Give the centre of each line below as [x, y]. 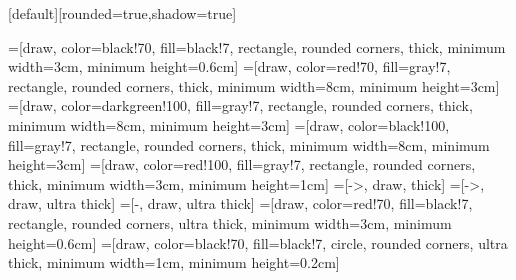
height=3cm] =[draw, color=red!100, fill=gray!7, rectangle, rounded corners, [242, 164]
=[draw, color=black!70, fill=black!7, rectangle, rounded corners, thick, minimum [257, 46]
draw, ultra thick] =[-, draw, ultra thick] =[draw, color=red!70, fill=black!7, [240, 203]
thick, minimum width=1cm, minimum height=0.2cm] [174, 262]
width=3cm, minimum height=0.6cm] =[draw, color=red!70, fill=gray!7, [229, 66]
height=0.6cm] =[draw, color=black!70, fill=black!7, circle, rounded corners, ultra [258, 242]
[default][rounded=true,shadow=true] [122, 13]
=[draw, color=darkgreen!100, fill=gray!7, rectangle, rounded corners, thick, [240, 105]
